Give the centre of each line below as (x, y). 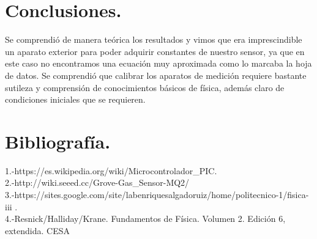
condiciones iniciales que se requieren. (75, 99)
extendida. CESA (37, 230)
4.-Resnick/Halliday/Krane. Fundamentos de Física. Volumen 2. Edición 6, (145, 219)
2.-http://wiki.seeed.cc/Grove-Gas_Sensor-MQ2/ (97, 182)
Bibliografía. (58, 141)
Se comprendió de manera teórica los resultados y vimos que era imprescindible (154, 39)
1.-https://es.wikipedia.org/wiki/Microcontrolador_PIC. (111, 170)
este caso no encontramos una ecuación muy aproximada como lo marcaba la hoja (158, 63)
